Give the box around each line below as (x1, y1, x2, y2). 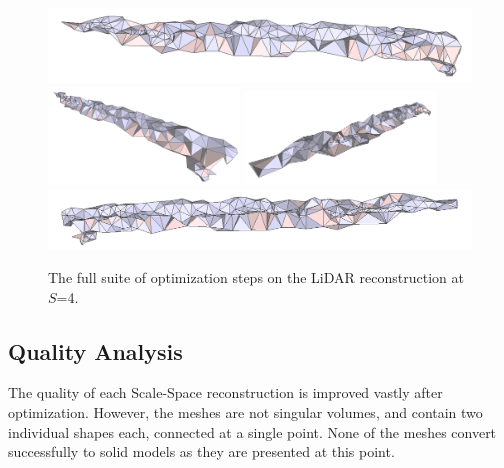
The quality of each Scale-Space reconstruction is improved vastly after (8, 382, 443, 403)
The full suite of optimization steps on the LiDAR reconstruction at (48, 266, 464, 287)
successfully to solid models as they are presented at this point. (8, 441, 395, 462)
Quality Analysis (8, 335, 183, 366)
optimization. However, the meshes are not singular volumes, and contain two (8, 401, 483, 422)
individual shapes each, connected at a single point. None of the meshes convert (8, 421, 497, 442)
